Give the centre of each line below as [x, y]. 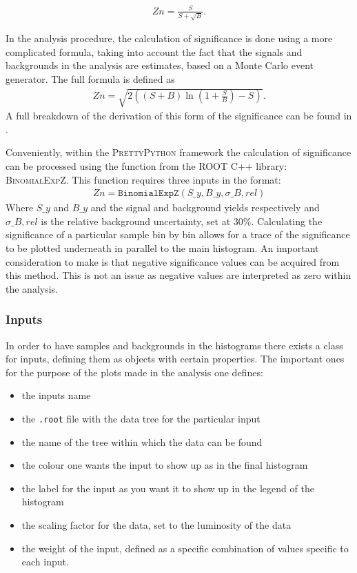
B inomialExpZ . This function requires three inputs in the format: [143, 179]
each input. [45, 562]
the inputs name [56, 395]
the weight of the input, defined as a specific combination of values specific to [185, 548]
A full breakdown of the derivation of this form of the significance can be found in [179, 116]
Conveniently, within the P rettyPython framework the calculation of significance [178, 152]
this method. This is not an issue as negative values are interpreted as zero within [178, 275]
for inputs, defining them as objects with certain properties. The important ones [175, 359]
